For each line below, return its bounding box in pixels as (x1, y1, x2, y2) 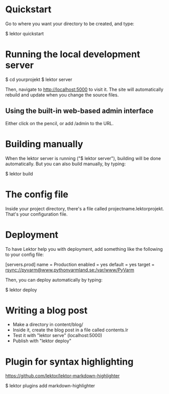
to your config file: (5, 251, 44, 258)
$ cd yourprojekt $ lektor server (5, 76, 73, 83)
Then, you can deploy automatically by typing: (5, 277, 103, 283)
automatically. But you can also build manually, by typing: (5, 161, 126, 167)
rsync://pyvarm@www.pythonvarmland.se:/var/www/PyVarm (5, 267, 134, 273)
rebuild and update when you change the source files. (5, 91, 119, 98)
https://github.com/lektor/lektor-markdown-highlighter (5, 373, 120, 379)
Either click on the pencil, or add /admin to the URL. (5, 120, 114, 126)
